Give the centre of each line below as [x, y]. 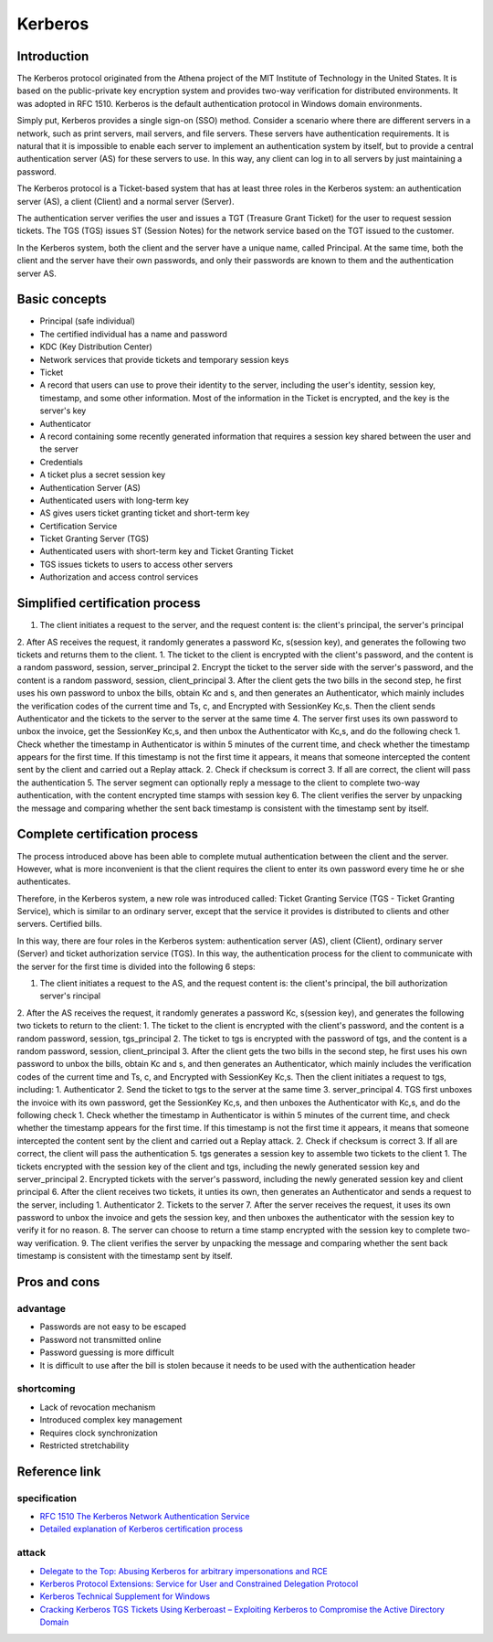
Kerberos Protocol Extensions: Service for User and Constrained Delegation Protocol [199, 1583]
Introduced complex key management [111, 1420]
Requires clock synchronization [99, 1433]
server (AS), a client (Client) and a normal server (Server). [126, 201]
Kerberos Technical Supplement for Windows [125, 1596]
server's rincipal [70, 996]
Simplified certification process [109, 603]
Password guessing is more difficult [107, 1352]
